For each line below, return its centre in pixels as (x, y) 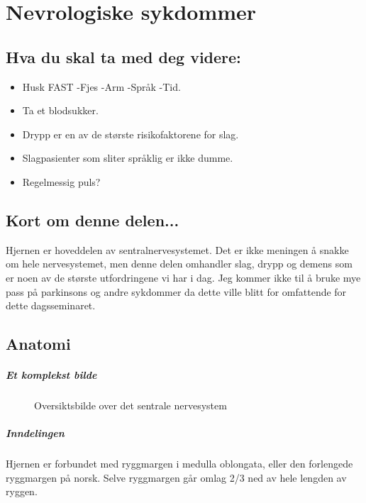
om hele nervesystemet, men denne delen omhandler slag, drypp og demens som (179, 264)
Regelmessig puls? (61, 181)
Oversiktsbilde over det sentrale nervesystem (131, 405)
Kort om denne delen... (93, 220)
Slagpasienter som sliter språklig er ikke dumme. (128, 158)
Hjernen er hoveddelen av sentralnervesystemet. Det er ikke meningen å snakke (177, 249)
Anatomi (38, 344)
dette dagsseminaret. (51, 305)
